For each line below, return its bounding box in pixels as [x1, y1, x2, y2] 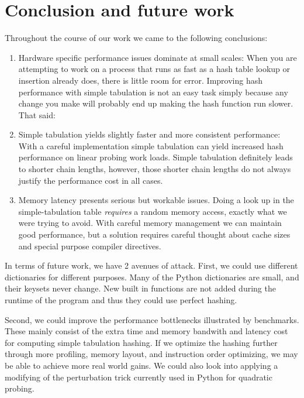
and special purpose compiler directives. [18, 239, 161, 252]
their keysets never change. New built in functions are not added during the [5, 282, 276, 294]
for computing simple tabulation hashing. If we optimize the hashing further [5, 336, 278, 348]
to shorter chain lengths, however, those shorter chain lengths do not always [18, 163, 291, 175]
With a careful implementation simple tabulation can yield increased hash [18, 139, 284, 152]
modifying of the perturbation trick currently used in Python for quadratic [5, 370, 272, 383]
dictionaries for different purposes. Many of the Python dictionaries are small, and [5, 270, 299, 283]
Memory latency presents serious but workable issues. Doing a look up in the [18, 194, 294, 206]
